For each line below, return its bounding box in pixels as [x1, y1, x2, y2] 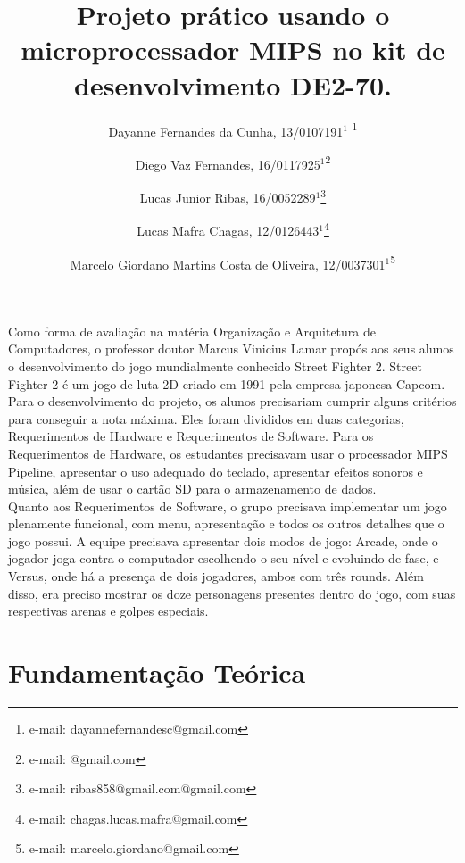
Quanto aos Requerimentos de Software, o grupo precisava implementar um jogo [8, 496, 447, 515]
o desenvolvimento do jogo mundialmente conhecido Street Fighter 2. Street [8, 356, 422, 375]
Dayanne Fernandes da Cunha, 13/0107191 [108, 121, 344, 140]
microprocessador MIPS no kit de [21, 31, 445, 68]
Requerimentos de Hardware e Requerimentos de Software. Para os [8, 427, 374, 445]
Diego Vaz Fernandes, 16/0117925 [135, 154, 320, 173]
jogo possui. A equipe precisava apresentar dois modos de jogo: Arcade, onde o [8, 531, 438, 550]
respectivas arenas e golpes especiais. [8, 602, 209, 620]
